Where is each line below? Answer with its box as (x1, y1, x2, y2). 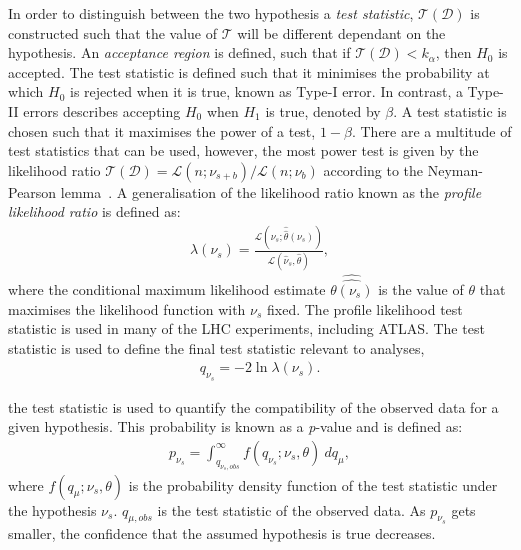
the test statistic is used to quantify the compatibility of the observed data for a (8, 396, 499, 417)
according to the (323, 159, 424, 180)
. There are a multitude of (351, 120, 512, 141)
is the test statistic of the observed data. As (157, 499, 426, 520)
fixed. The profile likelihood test (267, 298, 463, 319)
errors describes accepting (23, 100, 181, 121)
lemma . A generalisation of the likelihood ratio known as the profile (60, 181, 482, 202)
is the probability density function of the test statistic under (128, 474, 498, 495)
